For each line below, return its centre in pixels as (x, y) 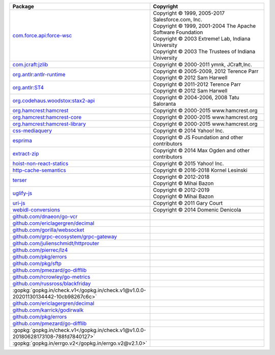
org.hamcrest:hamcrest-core (47, 117)
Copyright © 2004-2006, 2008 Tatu (196, 97)
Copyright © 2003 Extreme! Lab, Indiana (202, 39)
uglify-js (22, 193)
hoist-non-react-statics (40, 163)
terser (20, 180)
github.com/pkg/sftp (37, 263)
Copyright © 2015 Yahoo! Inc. (188, 163)
